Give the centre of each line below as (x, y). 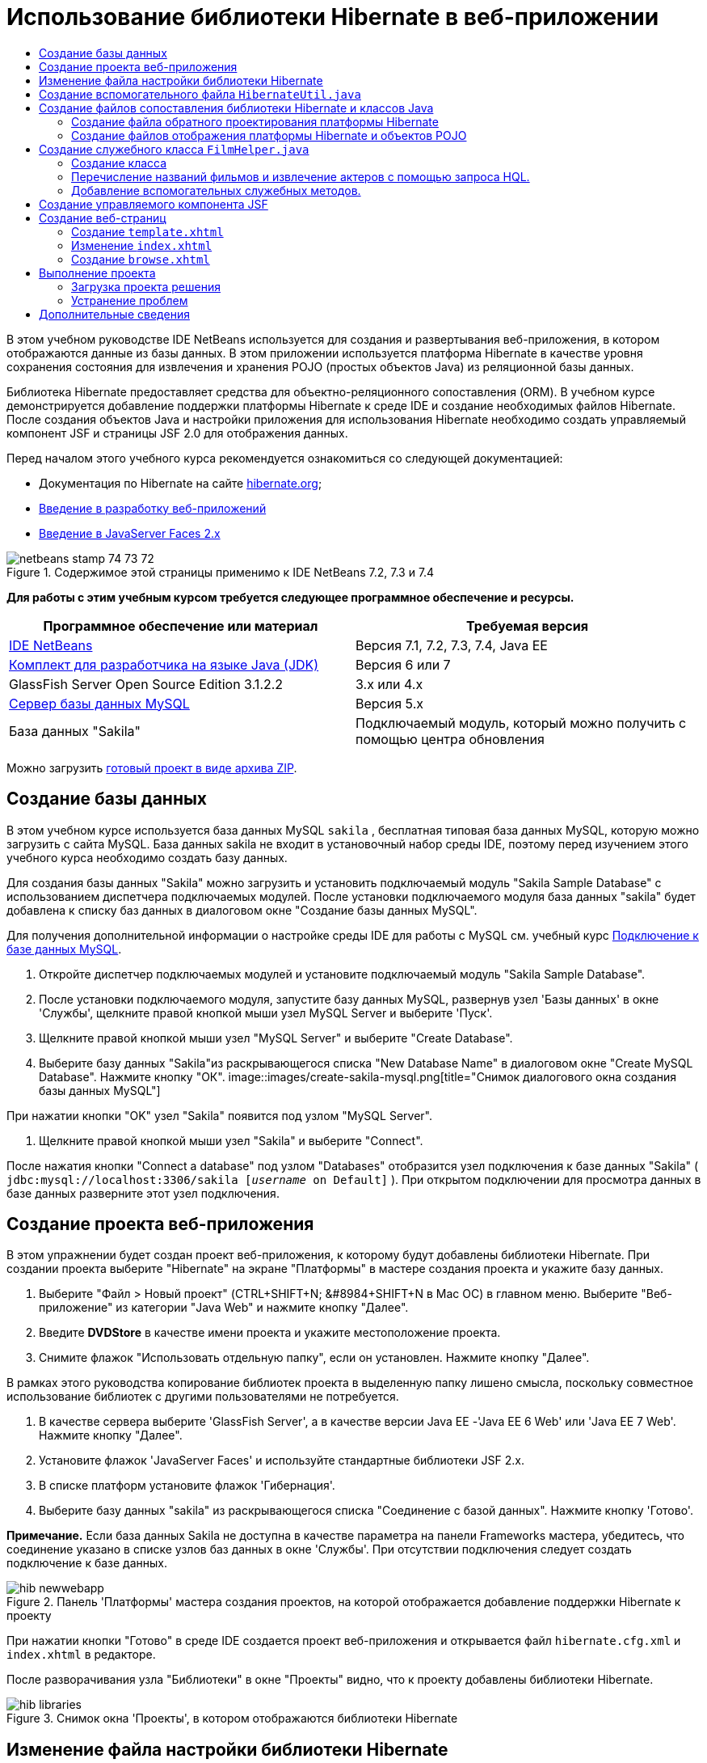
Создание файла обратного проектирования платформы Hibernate (255, 121)
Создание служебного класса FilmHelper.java (174, 149)
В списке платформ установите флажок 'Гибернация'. (187, 1486)
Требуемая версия (527, 626)
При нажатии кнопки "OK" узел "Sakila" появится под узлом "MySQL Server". (219, 1115)
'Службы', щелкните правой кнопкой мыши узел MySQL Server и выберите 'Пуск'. (266, 1013)
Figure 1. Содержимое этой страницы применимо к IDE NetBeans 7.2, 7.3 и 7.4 (221, 572)
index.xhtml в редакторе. (81, 1655)
